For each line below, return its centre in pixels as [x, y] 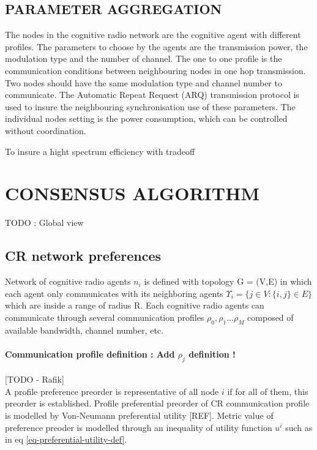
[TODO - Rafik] [35, 379]
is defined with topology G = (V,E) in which [228, 281]
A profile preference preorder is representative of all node [112, 391]
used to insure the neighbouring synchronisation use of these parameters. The [150, 106]
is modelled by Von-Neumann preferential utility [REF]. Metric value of [139, 415]
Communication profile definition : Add [90, 354]
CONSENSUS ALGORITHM [132, 193]
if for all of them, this [268, 391]
